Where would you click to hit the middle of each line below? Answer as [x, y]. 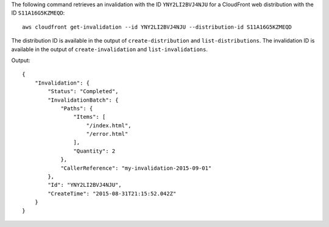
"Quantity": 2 [94, 151]
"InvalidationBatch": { [83, 100]
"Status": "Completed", [83, 92]
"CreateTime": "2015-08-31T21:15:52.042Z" [112, 194]
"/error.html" [107, 134]
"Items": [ [90, 117]
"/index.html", [109, 125]
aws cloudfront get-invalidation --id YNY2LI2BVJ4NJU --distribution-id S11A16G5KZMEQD [157, 27]
